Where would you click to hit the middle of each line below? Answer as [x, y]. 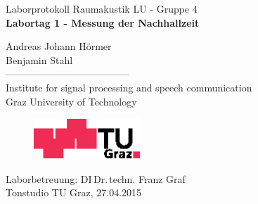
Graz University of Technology [71, 101]
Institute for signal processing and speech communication [129, 87]
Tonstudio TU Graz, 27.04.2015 [74, 192]
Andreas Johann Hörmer [59, 46]
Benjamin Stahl [39, 59]
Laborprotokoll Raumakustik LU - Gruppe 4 [102, 8]
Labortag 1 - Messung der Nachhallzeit [103, 22]
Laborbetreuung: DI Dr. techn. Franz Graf [96, 178]
